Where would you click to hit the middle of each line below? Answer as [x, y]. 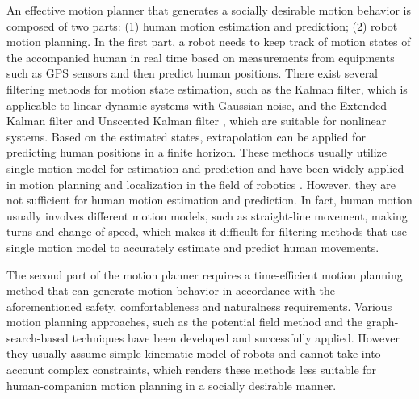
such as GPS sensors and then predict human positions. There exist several [193, 73]
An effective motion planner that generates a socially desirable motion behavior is [209, 10]
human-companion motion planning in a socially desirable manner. [172, 385]
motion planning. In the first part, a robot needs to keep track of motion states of [209, 42]
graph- [382, 322]
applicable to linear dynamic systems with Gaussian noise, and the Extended [197, 105]
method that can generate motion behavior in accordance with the [171, 290]
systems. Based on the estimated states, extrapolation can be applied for [186, 136]
